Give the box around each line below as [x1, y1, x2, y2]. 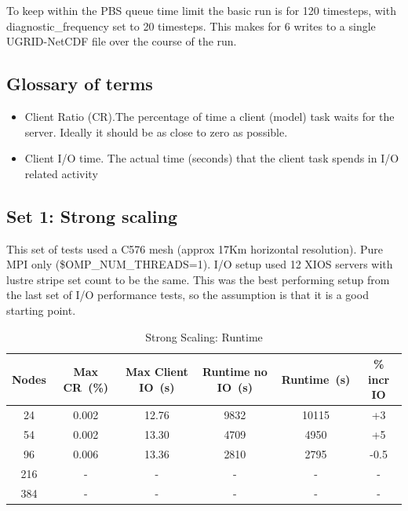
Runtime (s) [281, 370, 351, 387]
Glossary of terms [6, 71, 153, 96]
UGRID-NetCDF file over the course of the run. [6, 33, 237, 49]
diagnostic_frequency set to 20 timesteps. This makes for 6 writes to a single [6, 17, 376, 34]
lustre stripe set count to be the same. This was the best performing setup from [6, 271, 390, 287]
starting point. [6, 301, 76, 318]
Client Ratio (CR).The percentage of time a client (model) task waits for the [24, 108, 395, 124]
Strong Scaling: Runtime [145, 328, 263, 345]
